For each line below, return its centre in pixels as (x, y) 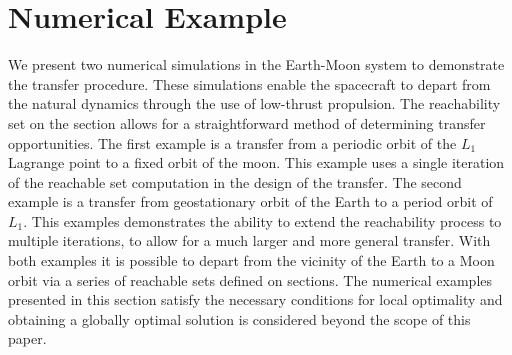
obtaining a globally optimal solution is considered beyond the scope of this (239, 318)
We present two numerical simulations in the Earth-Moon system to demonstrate (256, 64)
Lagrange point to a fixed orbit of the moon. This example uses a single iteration (256, 162)
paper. (27, 338)
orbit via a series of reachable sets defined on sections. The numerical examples (250, 279)
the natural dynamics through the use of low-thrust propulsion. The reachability (254, 103)
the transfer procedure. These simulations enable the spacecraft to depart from (249, 83)
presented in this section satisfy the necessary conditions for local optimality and (255, 299)
